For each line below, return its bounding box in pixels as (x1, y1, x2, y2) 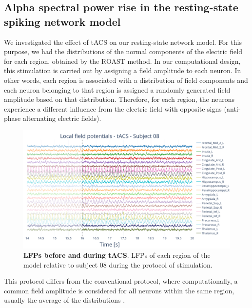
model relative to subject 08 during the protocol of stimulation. (23, 259, 213, 269)
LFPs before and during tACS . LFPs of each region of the (23, 250, 211, 260)
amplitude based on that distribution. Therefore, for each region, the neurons (4, 94, 235, 104)
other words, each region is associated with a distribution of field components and (4, 75, 248, 85)
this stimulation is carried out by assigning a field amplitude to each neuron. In (4, 65, 241, 76)
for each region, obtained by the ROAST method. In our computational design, (4, 56, 241, 66)
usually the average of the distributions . (4, 295, 125, 305)
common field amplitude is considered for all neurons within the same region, (4, 285, 234, 295)
